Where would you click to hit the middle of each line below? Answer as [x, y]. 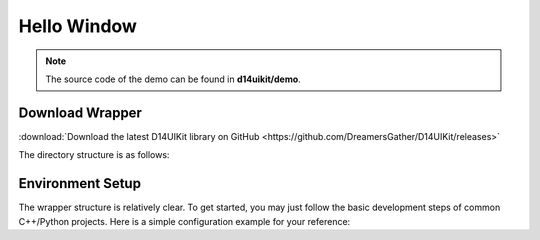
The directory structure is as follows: [94, 155]
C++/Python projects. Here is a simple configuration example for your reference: [184, 221]
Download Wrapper [80, 112]
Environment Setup [80, 183]
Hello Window [77, 26]
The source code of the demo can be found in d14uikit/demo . [173, 79]
